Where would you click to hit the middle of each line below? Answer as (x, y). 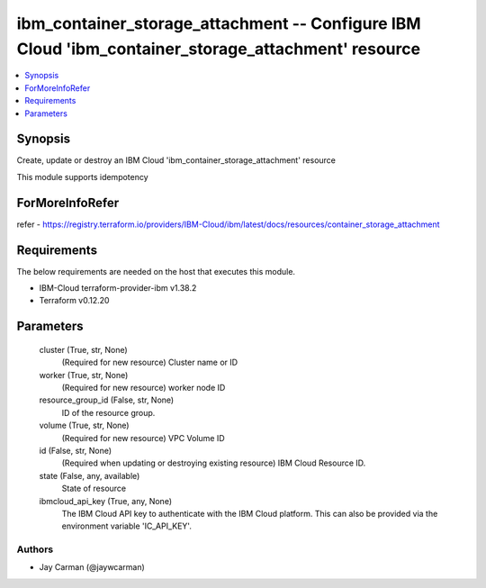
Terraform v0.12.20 (74, 301)
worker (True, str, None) (84, 375)
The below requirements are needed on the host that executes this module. (156, 271)
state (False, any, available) (90, 475)
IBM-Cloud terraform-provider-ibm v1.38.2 (118, 288)
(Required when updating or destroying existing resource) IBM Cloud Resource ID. (214, 463)
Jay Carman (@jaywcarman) (92, 567)
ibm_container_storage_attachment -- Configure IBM (219, 23)
